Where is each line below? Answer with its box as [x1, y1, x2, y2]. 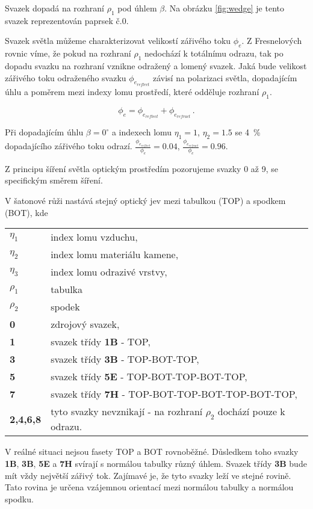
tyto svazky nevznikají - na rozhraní [51, 404, 203, 419]
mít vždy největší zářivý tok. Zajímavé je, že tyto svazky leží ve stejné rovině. [5, 469, 291, 481]
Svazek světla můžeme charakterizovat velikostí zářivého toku [5, 34, 231, 47]
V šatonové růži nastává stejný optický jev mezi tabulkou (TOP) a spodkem [5, 194, 286, 206]
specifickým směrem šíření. [5, 174, 103, 187]
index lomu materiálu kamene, [51, 247, 179, 262]
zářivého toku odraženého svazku [5, 71, 126, 84]
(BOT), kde [5, 206, 48, 218]
